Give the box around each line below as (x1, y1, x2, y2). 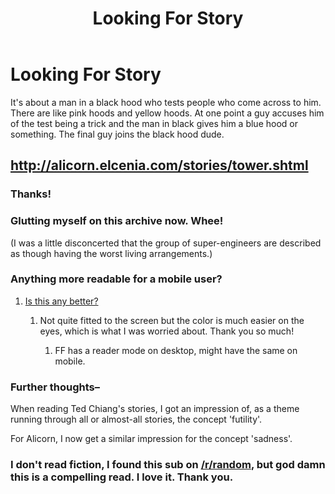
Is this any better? (24, 295, 99, 307)
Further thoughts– (10, 380, 100, 394)
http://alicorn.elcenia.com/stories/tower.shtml (10, 157, 309, 174)
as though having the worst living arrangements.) (10, 247, 213, 259)
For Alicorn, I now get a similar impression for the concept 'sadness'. (10, 433, 293, 445)
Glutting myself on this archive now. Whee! (10, 214, 224, 228)
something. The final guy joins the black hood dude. (10, 128, 225, 140)
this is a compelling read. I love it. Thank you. (10, 470, 234, 484)
